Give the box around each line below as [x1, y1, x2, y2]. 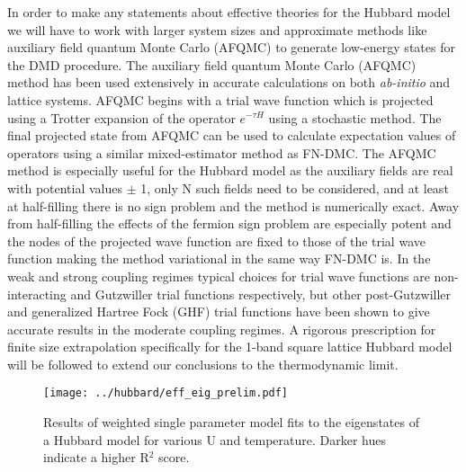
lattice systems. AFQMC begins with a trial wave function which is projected [7, 90, 434, 109]
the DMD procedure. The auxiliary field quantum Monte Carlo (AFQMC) [7, 55, 417, 74]
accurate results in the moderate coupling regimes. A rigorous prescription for [7, 319, 436, 338]
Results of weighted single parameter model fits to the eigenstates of [43, 413, 419, 432]
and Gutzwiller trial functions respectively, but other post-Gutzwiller [70, 284, 452, 303]
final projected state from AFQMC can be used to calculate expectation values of [7, 126, 456, 145]
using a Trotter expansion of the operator [7, 108, 236, 127]
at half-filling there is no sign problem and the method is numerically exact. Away [7, 196, 460, 215]
